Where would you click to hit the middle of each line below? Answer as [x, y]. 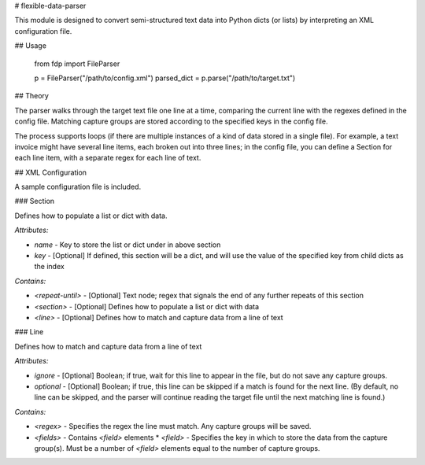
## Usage [31, 46]
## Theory [31, 96]
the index [49, 267]
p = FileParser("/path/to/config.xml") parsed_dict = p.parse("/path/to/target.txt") [165, 78]
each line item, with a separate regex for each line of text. [108, 158]
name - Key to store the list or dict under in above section [128, 245]
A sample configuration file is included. [78, 187]
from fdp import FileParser [77, 64]
